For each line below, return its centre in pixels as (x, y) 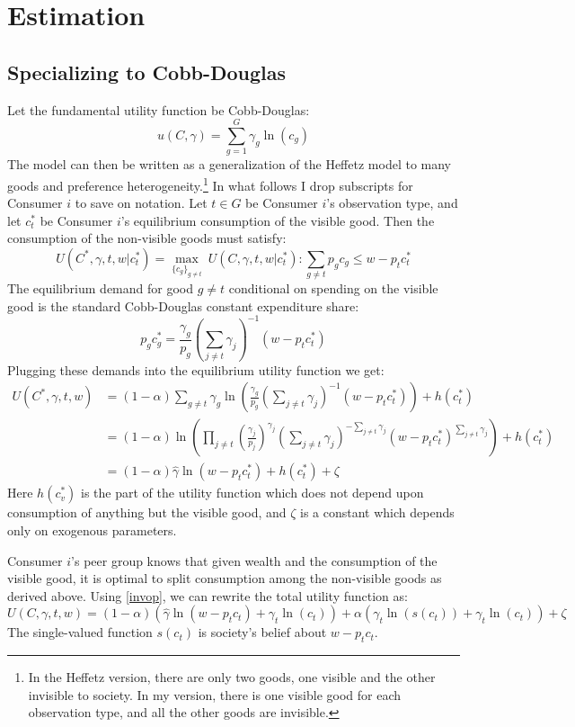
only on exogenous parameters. (92, 530)
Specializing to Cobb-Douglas (147, 72)
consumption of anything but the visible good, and (147, 512)
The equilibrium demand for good (101, 288)
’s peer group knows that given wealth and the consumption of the (254, 560)
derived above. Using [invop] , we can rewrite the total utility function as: (208, 595)
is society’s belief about (262, 632)
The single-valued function (80, 632)
